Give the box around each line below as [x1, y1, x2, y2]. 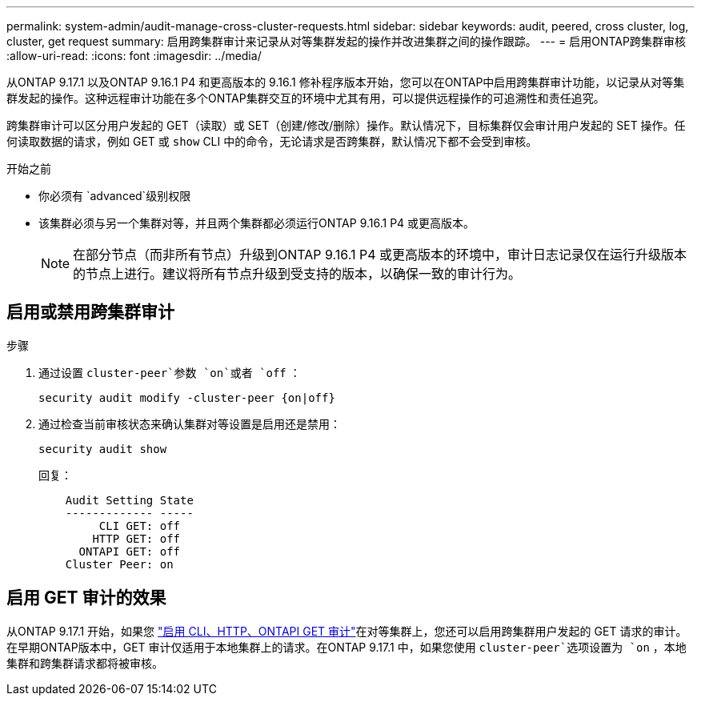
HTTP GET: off [92, 532, 181, 545]
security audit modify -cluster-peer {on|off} [38, 391, 335, 404]
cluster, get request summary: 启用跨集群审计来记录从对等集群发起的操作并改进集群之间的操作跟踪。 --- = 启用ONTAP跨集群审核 [6, 34, 686, 48]
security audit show [38, 442, 167, 455]
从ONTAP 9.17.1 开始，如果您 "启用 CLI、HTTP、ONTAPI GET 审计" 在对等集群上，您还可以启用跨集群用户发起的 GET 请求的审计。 [6, 624, 687, 638]
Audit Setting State [65, 493, 194, 507]
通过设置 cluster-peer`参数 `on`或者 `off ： [38, 365, 301, 379]
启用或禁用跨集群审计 [6, 302, 174, 323]
